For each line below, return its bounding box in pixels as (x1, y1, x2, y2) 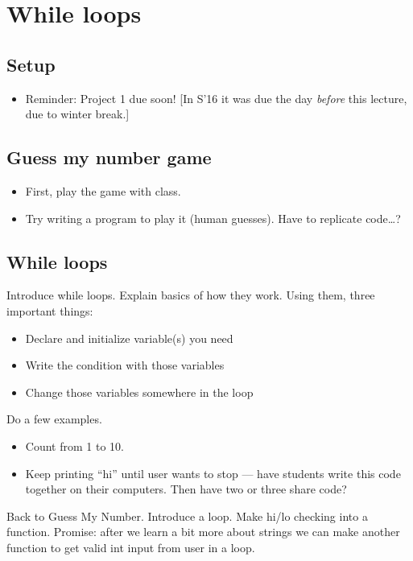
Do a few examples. (6, 410, 102, 427)
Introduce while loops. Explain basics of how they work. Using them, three (6, 287, 375, 303)
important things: (6, 302, 93, 319)
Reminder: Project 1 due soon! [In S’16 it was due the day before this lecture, (25, 89, 407, 106)
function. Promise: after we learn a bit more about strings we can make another (6, 523, 400, 540)
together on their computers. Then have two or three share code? (25, 481, 347, 497)
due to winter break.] (25, 105, 130, 122)
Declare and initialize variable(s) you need (25, 329, 233, 346)
